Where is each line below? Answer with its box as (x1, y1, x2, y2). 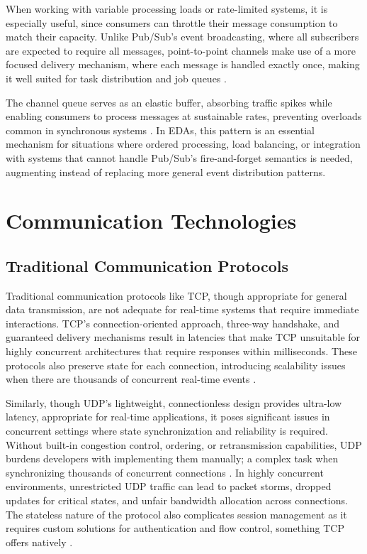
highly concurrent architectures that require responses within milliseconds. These (6, 344, 357, 359)
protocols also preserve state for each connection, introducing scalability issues (6, 357, 346, 372)
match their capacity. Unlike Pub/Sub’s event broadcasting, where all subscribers (6, 29, 359, 44)
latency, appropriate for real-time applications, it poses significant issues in (6, 409, 330, 424)
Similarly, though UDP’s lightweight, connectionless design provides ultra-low (6, 395, 342, 410)
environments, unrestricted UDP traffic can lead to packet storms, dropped (6, 479, 332, 494)
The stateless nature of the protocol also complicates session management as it (6, 506, 347, 521)
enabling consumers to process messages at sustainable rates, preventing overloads (6, 109, 362, 124)
